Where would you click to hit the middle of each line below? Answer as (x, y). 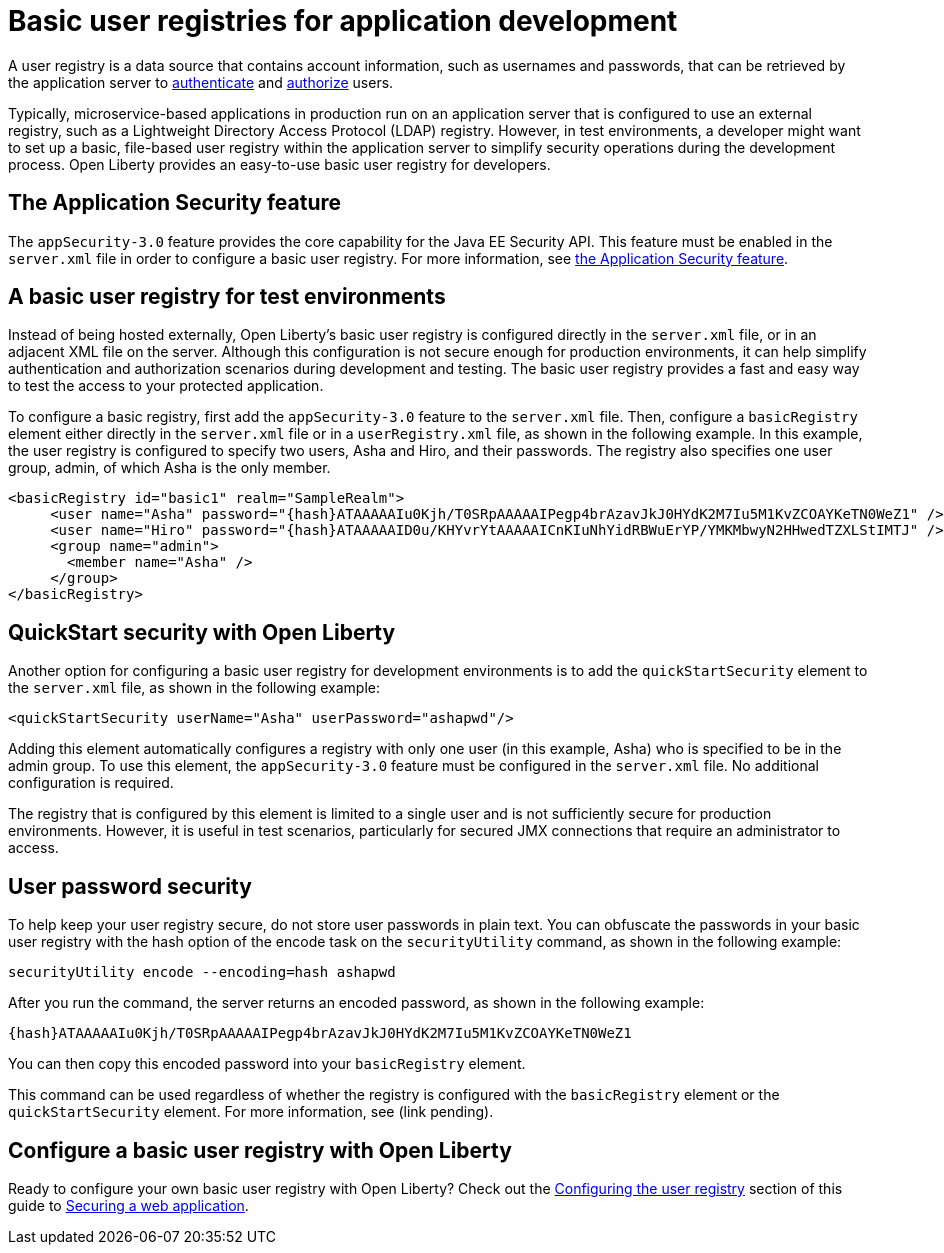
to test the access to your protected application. (166, 386)
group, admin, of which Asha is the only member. (169, 468)
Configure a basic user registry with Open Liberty (260, 1150)
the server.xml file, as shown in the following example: (194, 688)
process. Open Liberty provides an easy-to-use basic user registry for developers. (279, 164)
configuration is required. (91, 783)
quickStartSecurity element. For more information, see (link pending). (251, 1112)
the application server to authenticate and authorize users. (201, 82)
